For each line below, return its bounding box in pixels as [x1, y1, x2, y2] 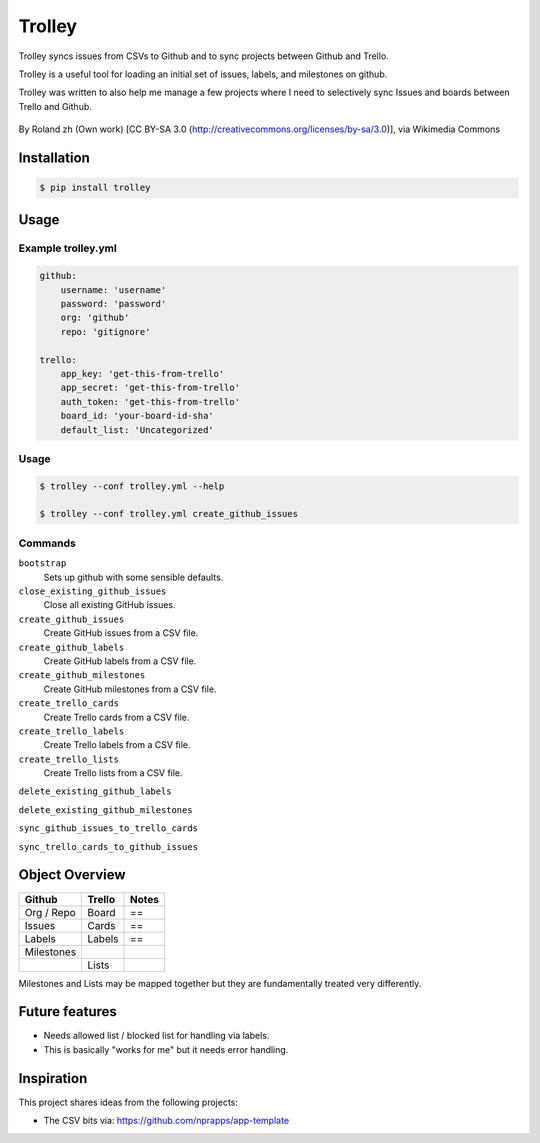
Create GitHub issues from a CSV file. [43, 627, 199, 639]
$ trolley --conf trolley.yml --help [39, 480, 225, 492]
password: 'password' [60, 298, 167, 310]
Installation [18, 149, 90, 166]
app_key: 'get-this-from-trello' [60, 368, 225, 379]
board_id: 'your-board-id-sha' [60, 410, 214, 422]
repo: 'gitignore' [60, 326, 151, 337]
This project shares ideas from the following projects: [18, 1096, 239, 1108]
